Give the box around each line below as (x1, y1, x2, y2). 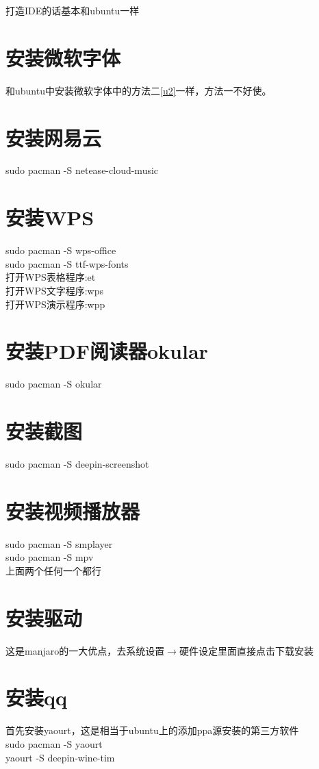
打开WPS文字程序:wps (5, 283, 104, 297)
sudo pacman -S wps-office (5, 243, 116, 257)
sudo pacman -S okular (5, 377, 102, 391)
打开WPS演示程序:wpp (5, 297, 105, 311)
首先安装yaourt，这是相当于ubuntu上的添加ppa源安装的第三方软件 (5, 723, 299, 738)
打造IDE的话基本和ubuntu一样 (5, 3, 140, 17)
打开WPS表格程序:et (5, 270, 96, 284)
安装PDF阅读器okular (5, 337, 208, 365)
